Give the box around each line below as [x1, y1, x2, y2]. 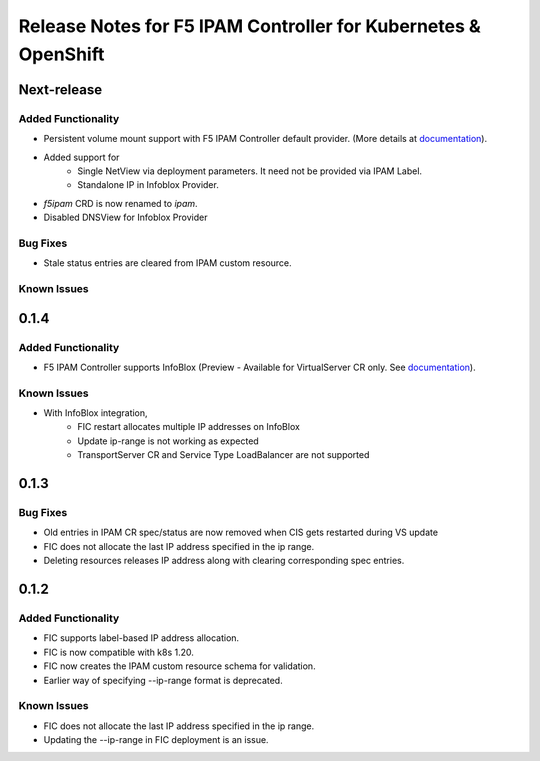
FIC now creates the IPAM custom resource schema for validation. [43, 660, 316, 672]
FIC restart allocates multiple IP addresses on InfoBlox [77, 421, 300, 433]
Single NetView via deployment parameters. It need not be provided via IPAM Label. [77, 165, 423, 177]
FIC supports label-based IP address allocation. [43, 632, 240, 644]
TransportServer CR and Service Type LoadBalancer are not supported [77, 449, 370, 461]
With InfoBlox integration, [43, 407, 149, 419]
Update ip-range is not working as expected [77, 435, 259, 447]
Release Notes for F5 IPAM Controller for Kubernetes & [18, 15, 482, 37]
